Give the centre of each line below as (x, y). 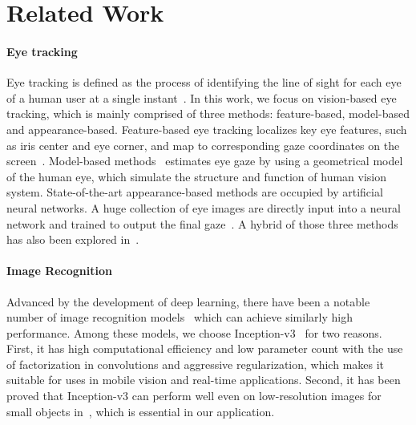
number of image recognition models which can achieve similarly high (180, 317)
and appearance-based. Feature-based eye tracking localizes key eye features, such (207, 129)
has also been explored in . (73, 239)
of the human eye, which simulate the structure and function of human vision (196, 176)
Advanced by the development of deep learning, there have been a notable (188, 301)
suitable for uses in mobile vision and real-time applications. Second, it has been (204, 380)
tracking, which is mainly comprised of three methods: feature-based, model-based (208, 113)
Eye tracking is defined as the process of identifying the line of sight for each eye (204, 82)
